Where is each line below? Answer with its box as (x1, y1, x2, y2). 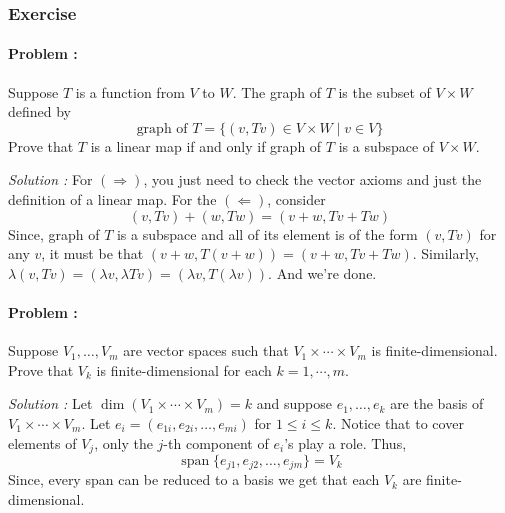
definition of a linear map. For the (8, 189, 217, 210)
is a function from (75, 81, 185, 102)
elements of (8, 432, 77, 453)
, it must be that (41, 243, 144, 264)
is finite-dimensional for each (96, 359, 272, 380)
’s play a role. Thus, (284, 432, 407, 453)
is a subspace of (338, 135, 435, 156)
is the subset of (338, 81, 431, 102)
